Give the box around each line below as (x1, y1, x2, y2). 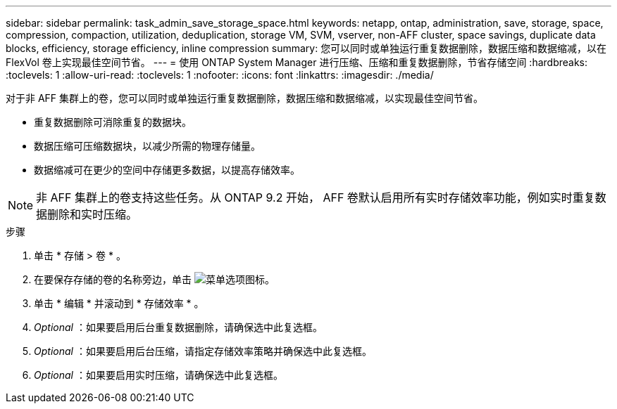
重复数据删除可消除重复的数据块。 (34, 116, 192, 128)
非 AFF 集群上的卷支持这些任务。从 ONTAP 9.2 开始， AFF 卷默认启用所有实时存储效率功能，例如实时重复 (36, 190, 595, 204)
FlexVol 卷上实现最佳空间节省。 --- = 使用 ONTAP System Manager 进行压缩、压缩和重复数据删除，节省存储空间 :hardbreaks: (6, 56, 588, 68)
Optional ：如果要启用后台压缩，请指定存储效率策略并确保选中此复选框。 (34, 345, 372, 357)
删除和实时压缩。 (47, 207, 138, 221)
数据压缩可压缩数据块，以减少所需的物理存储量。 (34, 140, 261, 152)
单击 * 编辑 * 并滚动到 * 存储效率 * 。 (34, 297, 204, 309)
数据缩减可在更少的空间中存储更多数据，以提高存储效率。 (34, 164, 300, 176)
